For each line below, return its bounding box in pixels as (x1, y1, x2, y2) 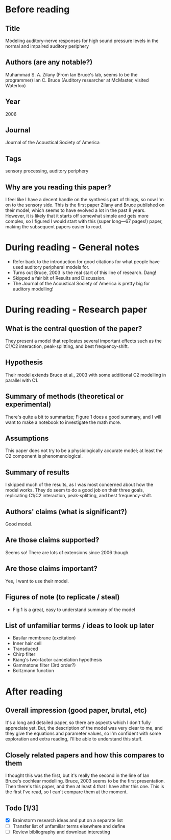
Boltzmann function (12, 668, 55, 674)
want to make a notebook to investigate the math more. (5, 419, 121, 425)
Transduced (12, 646, 38, 652)
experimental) (5, 400, 52, 409)
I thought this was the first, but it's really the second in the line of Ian (5, 772, 150, 778)
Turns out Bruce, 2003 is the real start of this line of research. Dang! (12, 269, 157, 276)
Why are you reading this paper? (5, 183, 111, 191)
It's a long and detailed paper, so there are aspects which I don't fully (5, 719, 151, 726)
